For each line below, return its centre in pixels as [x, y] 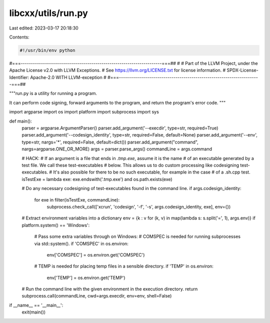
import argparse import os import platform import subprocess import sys [84, 112]
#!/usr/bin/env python [47, 50]
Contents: [19, 37]
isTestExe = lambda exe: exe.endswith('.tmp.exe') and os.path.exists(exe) [97, 179]
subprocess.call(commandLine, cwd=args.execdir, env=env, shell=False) [97, 296]
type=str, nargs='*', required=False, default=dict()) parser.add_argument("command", [110, 142]
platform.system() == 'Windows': [56, 225]
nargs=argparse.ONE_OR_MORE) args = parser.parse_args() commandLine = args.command [117, 149]
